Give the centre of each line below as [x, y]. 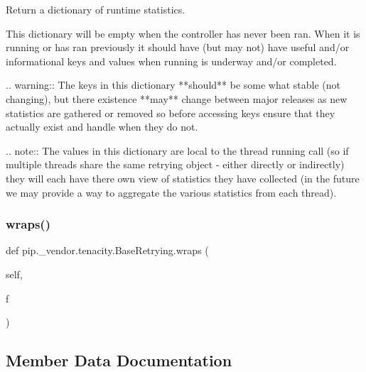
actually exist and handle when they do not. [102, 127]
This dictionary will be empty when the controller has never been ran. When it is [183, 33]
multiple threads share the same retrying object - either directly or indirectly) [175, 164]
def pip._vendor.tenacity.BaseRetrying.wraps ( [107, 250]
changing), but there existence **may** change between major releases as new [177, 98]
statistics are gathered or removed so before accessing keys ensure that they [171, 113]
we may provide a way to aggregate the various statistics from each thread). [171, 192]
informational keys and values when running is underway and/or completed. [171, 61]
